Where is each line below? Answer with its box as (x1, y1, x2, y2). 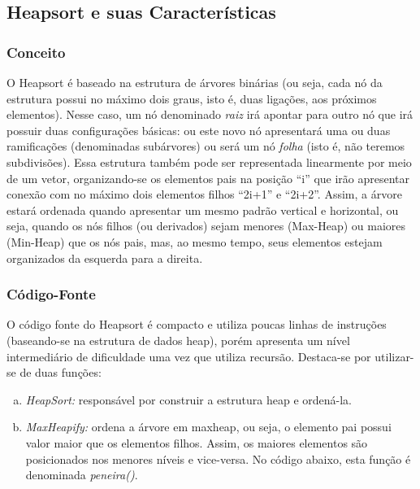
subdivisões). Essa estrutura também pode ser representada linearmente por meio (6, 153, 412, 170)
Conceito (6, 41, 66, 62)
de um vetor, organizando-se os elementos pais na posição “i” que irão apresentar (6, 169, 410, 186)
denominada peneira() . (25, 466, 138, 483)
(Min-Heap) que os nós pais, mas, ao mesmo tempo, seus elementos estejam (6, 233, 383, 250)
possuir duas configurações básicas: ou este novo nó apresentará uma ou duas (6, 121, 391, 138)
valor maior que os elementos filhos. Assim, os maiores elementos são (25, 434, 368, 451)
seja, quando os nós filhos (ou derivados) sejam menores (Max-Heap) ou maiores (6, 217, 406, 234)
